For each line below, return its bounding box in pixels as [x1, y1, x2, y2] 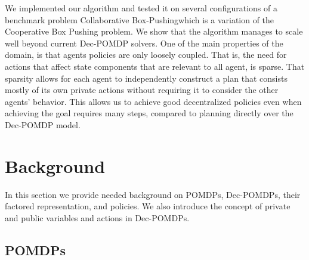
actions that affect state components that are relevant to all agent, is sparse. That [5, 60, 305, 72]
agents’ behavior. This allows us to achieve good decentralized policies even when [5, 95, 302, 107]
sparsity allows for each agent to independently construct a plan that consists [5, 72, 288, 84]
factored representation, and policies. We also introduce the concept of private [5, 200, 291, 212]
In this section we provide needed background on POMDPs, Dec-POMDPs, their [5, 188, 301, 200]
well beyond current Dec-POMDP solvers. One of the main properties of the [5, 36, 283, 49]
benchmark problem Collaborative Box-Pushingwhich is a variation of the [5, 13, 274, 26]
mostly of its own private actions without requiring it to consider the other [5, 83, 279, 96]
